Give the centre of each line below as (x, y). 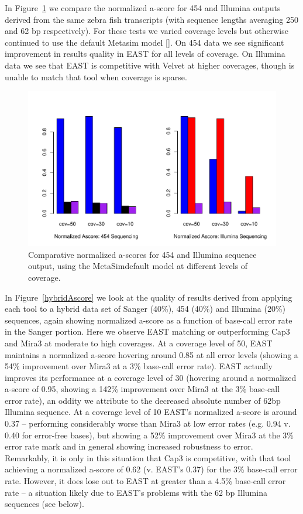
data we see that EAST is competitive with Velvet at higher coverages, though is (150, 65)
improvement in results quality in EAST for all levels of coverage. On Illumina (145, 54)
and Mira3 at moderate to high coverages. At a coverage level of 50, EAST (139, 343)
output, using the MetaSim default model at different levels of (138, 266)
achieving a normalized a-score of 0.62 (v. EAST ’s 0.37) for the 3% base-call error (151, 469)
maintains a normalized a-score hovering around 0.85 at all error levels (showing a (151, 354)
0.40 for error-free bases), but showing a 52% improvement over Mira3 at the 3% (149, 435)
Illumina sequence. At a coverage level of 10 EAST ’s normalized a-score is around (151, 412)
